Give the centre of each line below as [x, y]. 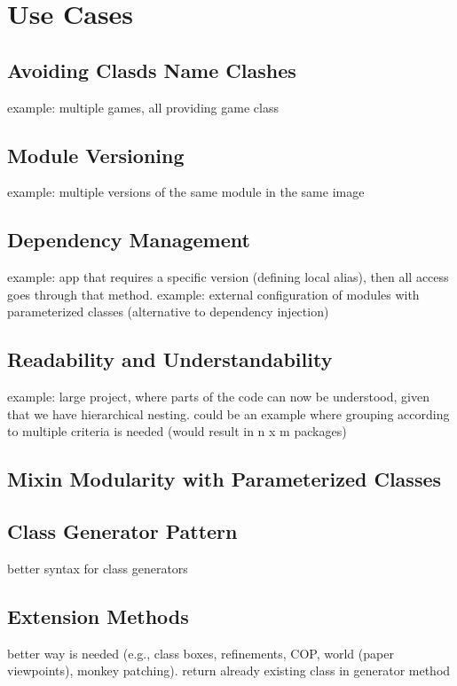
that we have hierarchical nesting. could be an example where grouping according [228, 413]
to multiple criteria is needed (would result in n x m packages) [177, 431]
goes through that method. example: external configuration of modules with [213, 294]
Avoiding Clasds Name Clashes [152, 70]
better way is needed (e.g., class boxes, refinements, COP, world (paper [201, 653]
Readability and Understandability [170, 359]
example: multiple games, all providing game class [143, 107]
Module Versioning [96, 155]
